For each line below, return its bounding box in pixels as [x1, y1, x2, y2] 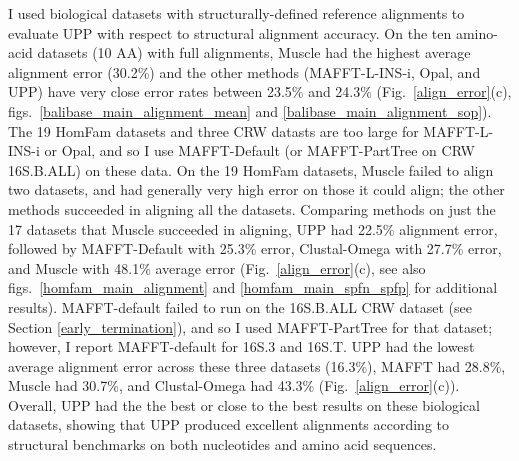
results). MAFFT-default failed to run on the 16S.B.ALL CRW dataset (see [8, 296, 472, 317]
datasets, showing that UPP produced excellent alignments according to [8, 414, 449, 435]
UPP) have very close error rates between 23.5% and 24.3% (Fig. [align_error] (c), [8, 81, 512, 102]
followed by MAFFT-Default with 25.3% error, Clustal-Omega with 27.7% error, [8, 238, 502, 259]
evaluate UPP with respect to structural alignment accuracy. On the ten [8, 22, 452, 43]
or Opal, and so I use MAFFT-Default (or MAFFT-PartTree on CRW [44, 140, 475, 161]
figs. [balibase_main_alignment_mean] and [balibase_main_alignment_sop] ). [8, 100, 492, 121]
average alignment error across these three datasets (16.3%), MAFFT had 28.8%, [8, 355, 506, 376]
